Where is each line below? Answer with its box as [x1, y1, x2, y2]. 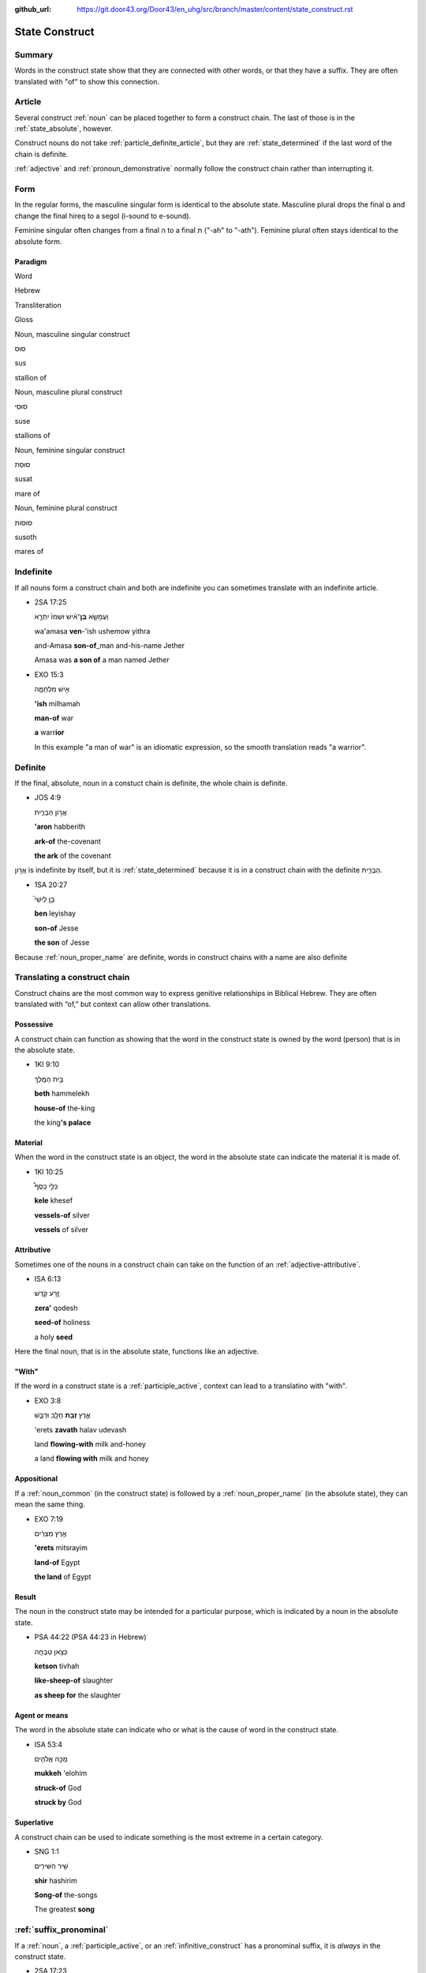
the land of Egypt [34, 1572, 92, 1582]
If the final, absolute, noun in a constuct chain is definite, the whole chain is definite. [14, 778, 288, 788]
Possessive [14, 1020, 54, 1029]
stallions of [14, 431, 50, 440]
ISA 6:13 [34, 1275, 62, 1284]
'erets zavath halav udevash [34, 1425, 127, 1434]
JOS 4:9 [34, 793, 62, 803]
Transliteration [14, 300, 62, 309]
